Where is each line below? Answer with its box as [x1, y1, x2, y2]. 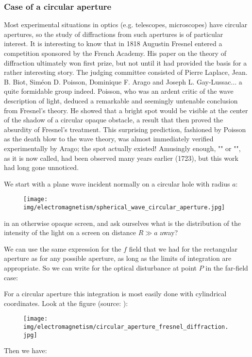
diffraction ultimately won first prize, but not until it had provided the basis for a [4, 57, 247, 68]
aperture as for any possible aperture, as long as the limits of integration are [4, 253, 232, 263]
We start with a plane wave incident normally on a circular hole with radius [4, 178, 230, 188]
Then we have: [4, 345, 47, 356]
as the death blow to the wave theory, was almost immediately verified [4, 134, 214, 144]
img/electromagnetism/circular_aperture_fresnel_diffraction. [23, 323, 229, 331]
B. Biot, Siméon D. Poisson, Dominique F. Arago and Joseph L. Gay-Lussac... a [4, 76, 242, 86]
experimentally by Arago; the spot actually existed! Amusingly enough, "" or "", [4, 143, 241, 153]
